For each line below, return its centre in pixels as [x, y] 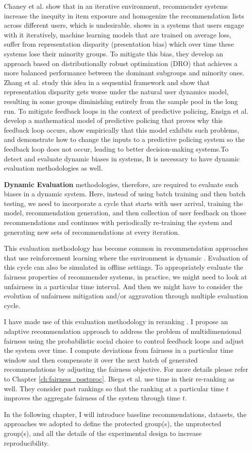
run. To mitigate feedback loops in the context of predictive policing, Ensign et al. [126, 111]
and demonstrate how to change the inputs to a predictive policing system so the [124, 139]
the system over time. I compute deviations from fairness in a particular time [119, 350]
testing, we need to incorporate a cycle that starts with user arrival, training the [124, 203]
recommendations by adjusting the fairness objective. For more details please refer [126, 369]
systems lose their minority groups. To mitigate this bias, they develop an [114, 53]
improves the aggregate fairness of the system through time [92, 398]
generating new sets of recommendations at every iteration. [92, 232]
